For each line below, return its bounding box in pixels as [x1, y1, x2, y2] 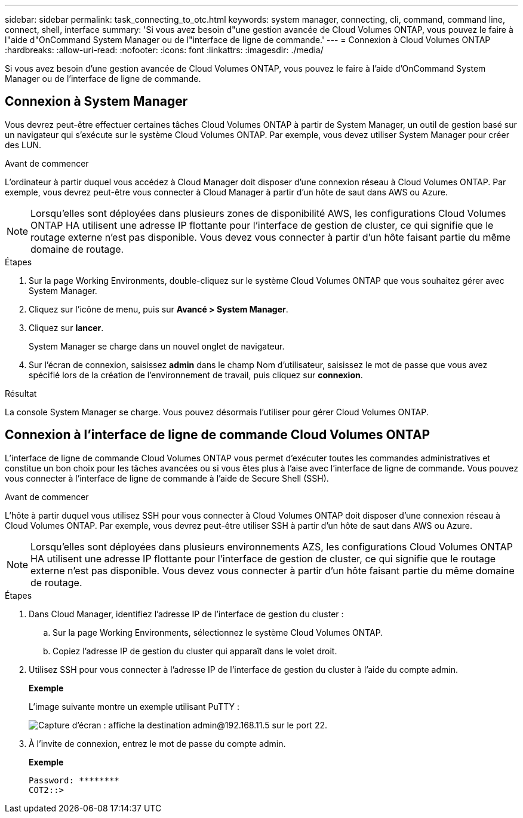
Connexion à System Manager [5, 94, 188, 109]
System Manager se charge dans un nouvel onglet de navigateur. [29, 341, 285, 351]
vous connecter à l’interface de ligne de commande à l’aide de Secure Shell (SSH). [5, 473, 329, 483]
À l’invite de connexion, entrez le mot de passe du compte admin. [29, 738, 286, 749]
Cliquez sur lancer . [29, 322, 104, 333]
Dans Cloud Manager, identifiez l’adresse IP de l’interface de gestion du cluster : [29, 608, 344, 619]
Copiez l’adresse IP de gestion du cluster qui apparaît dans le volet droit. [53, 645, 337, 656]
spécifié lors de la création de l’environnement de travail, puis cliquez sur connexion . [29, 369, 363, 380]
